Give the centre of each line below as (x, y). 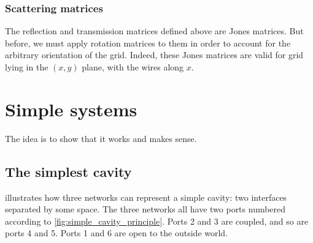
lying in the (27, 67)
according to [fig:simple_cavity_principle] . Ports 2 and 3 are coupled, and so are (157, 221)
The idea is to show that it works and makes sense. (101, 138)
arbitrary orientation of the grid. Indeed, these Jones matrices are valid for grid (154, 55)
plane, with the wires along (133, 67)
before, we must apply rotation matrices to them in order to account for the (148, 43)
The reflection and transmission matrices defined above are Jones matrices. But (154, 31)
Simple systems (71, 109)
